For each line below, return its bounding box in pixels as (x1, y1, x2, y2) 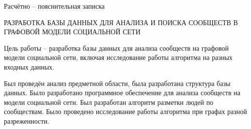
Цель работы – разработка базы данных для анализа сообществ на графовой (4, 43, 229, 53)
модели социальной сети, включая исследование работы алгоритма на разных (4, 52, 233, 62)
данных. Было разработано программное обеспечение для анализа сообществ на (4, 87, 240, 98)
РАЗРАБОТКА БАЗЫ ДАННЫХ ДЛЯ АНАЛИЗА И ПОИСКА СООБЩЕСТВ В (4, 17, 238, 27)
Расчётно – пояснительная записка (4, 1, 105, 11)
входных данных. (4, 61, 54, 72)
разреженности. (4, 115, 49, 126)
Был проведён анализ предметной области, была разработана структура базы (4, 78, 231, 88)
